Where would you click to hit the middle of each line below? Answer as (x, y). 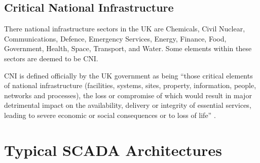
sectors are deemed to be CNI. (51, 58)
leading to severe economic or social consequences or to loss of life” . (110, 115)
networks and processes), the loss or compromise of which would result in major (128, 95)
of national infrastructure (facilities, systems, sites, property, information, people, (130, 85)
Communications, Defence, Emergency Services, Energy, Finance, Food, (115, 38)
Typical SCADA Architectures (113, 150)
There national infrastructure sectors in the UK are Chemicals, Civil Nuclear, (125, 29)
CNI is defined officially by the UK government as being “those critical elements (128, 75)
